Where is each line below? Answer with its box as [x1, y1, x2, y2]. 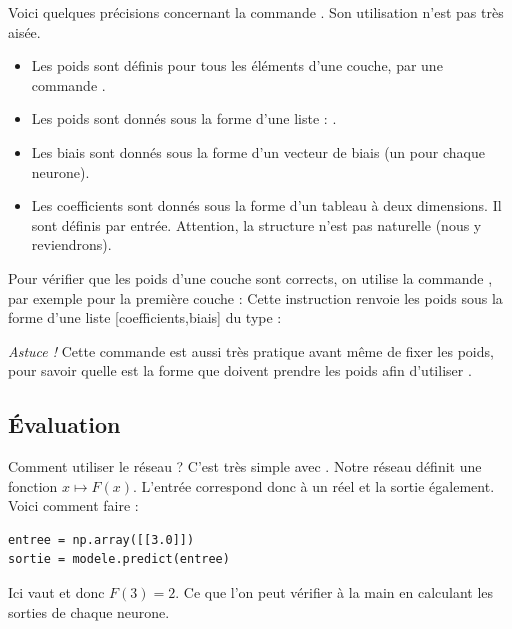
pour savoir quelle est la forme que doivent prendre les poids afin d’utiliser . [8, 360, 472, 381]
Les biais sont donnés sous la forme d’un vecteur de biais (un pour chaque [31, 141, 485, 162]
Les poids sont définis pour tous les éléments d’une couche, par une [31, 55, 443, 76]
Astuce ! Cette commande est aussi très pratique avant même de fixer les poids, [8, 340, 494, 361]
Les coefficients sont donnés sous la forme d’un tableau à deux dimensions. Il [31, 195, 502, 216]
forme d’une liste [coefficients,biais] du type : [8, 307, 282, 328]
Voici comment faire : [8, 495, 139, 516]
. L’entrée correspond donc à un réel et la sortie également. [133, 475, 495, 496]
